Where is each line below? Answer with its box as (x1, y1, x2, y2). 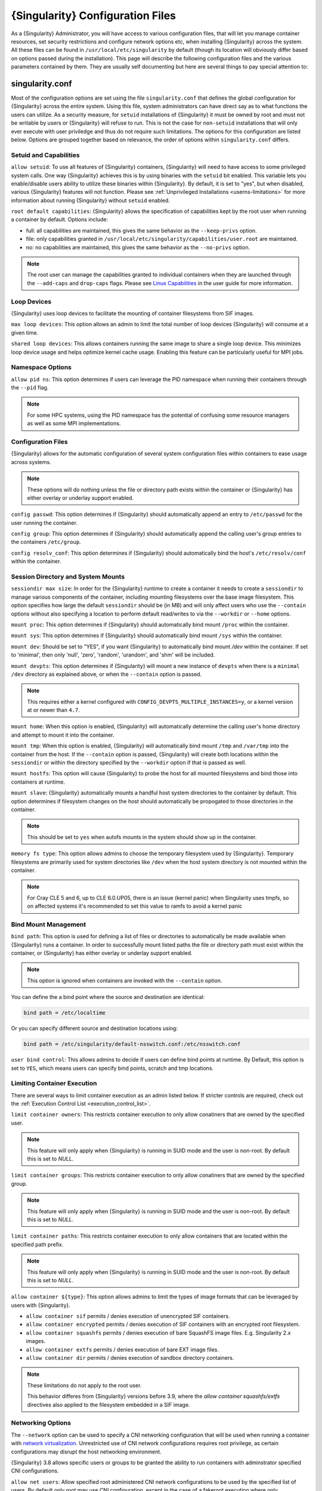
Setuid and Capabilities (11, 151, 80, 159)
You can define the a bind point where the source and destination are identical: (11, 994, 205, 1001)
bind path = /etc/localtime (23, 1010, 106, 1016)
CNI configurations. (11, 1467, 59, 1474)
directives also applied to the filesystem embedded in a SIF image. (27, 1401, 190, 1408)
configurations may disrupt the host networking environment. (11, 1448, 162, 1455)
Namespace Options (11, 363, 72, 372)
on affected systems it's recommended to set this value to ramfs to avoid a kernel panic (27, 902, 243, 910)
